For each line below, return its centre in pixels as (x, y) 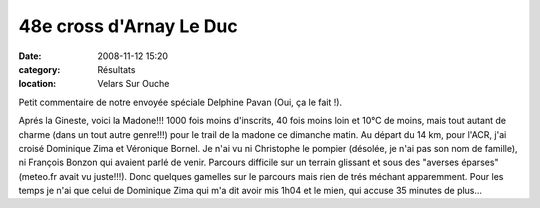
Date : (30, 56)
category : (39, 69)
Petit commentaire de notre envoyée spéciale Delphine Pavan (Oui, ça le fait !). (180, 102)
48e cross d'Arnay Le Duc (128, 26)
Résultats (116, 69)
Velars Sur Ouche (133, 84)
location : (37, 84)
